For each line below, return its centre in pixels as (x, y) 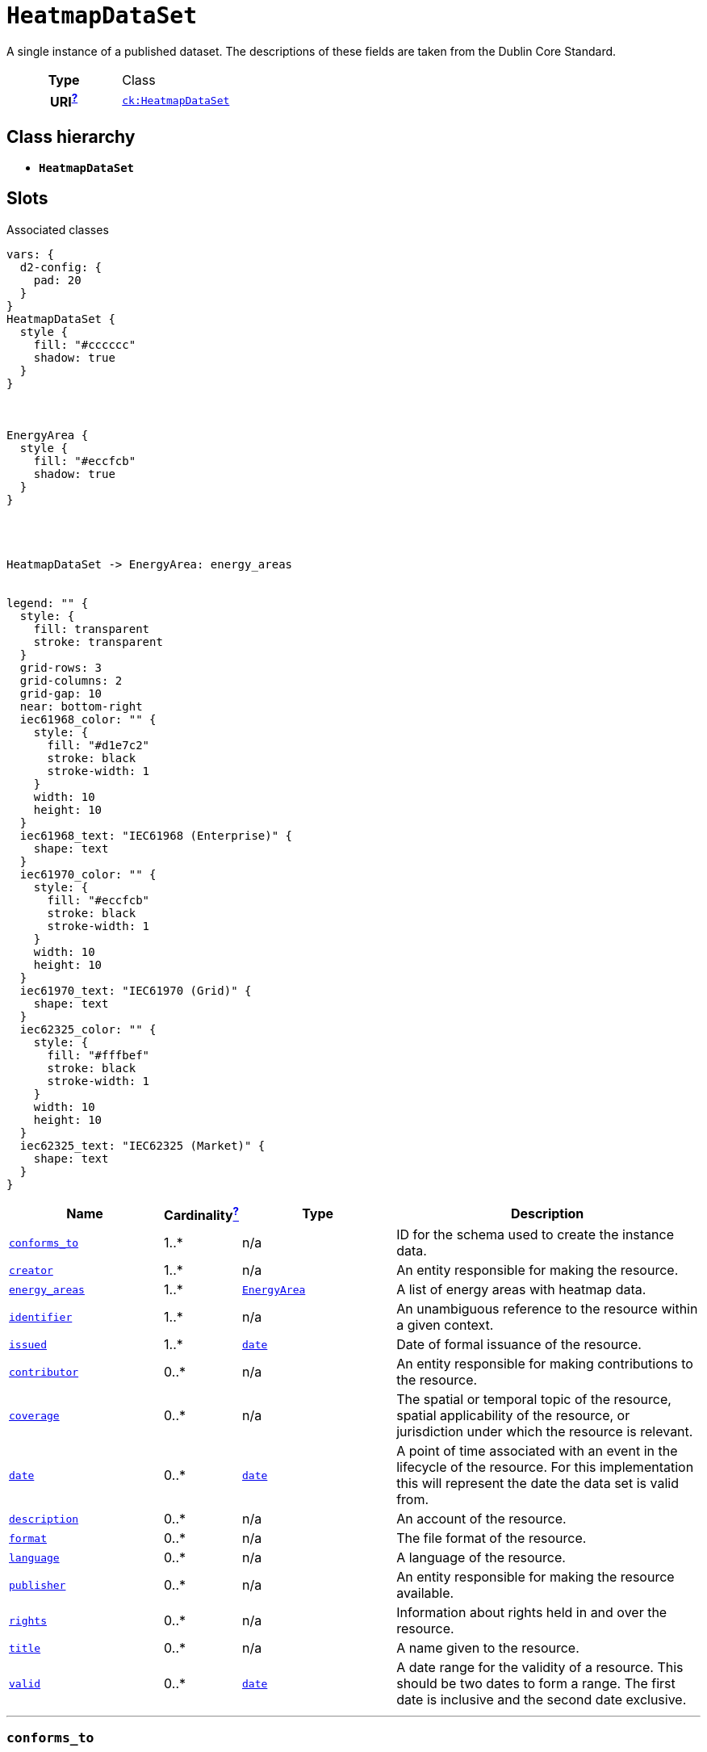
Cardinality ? (202, 1214)
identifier (41, 1317)
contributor (44, 1372)
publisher (38, 1585)
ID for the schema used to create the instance (535, 1235)
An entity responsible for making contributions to (545, 1364)
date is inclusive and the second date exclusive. (542, 1700)
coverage (34, 1415)
